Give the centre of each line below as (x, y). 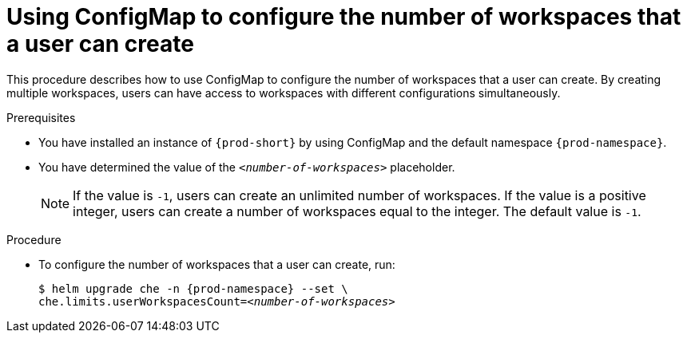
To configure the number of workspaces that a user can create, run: (217, 264)
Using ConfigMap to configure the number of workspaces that (344, 17)
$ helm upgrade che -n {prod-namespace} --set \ (193, 288)
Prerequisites (41, 117)
